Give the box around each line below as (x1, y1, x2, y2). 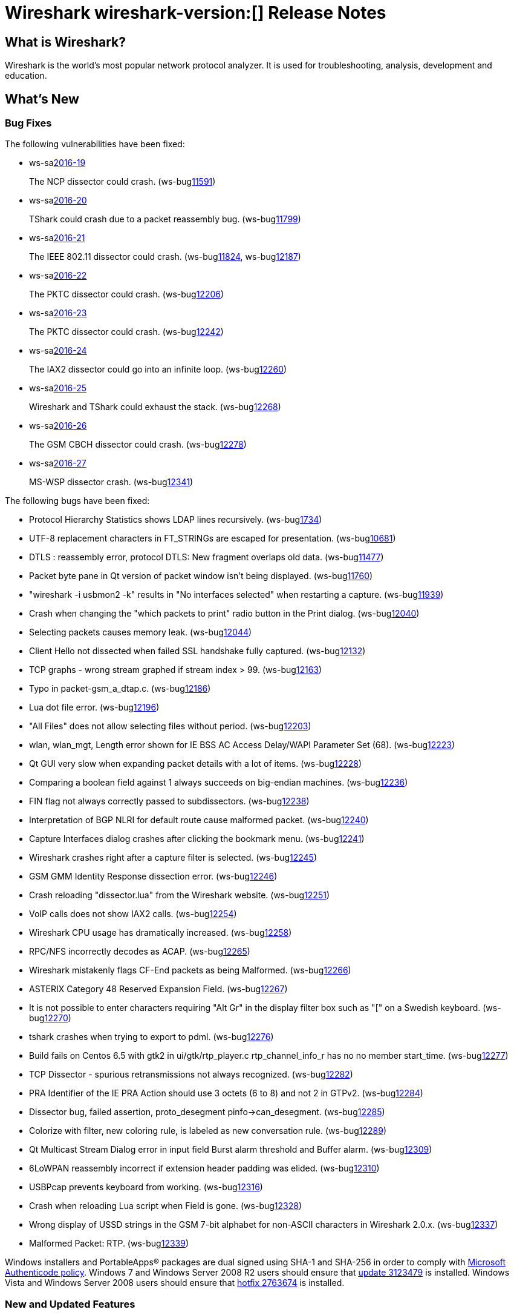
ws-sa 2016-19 (29, 157, 86, 168)
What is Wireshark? (5, 34, 126, 50)
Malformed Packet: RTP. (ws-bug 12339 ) (29, 1238, 189, 1249)
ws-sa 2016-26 (29, 420, 87, 431)
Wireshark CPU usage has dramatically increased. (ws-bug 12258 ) (29, 927, 292, 938)
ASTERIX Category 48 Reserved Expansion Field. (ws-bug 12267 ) (29, 984, 288, 995)
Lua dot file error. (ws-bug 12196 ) (29, 702, 160, 713)
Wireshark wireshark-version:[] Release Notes (5, 2, 386, 23)
